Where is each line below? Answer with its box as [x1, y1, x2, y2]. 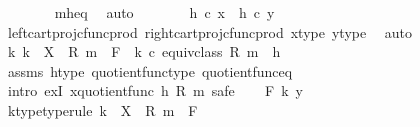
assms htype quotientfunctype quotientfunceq [7, 60, 293, 81]
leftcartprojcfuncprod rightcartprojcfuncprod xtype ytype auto [7, 21, 413, 42]
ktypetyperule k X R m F [7, 99, 198, 120]
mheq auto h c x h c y [54, 2, 275, 22]
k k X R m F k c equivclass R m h [7, 41, 281, 62]
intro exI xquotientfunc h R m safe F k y [7, 80, 303, 101]
